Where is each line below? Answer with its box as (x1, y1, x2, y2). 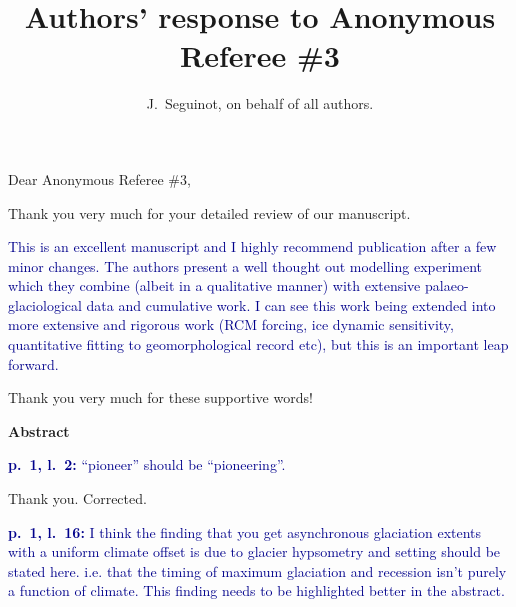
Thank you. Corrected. (8, 488, 147, 509)
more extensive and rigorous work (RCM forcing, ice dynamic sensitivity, (8, 314, 454, 335)
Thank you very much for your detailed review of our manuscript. (8, 202, 411, 223)
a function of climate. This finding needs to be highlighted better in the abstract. (8, 580, 505, 601)
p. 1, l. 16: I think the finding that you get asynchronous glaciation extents (8, 521, 482, 542)
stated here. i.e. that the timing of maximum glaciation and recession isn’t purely (8, 560, 507, 581)
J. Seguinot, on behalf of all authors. (146, 93, 374, 114)
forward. (8, 353, 59, 374)
